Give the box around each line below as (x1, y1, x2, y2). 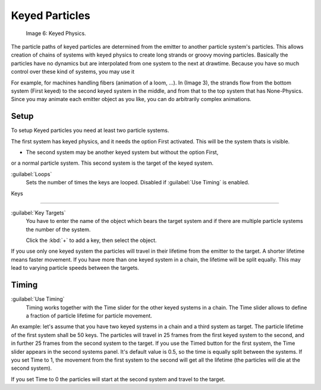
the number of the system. (26, 226, 91, 233)
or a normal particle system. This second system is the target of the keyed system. (11, 159, 214, 166)
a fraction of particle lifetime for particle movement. (26, 312, 153, 319)
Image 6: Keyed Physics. (26, 30, 86, 37)
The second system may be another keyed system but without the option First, (26, 149, 219, 156)
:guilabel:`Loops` (11, 170, 52, 178)
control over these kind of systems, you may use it (11, 68, 135, 76)
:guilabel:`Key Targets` (11, 209, 66, 216)
